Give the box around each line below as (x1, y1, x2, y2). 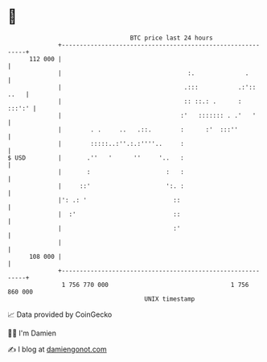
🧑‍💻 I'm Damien (7, 328, 57, 338)
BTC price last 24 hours (129, 34, 214, 42)
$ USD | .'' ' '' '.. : (7, 153, 184, 162)
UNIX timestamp (144, 294, 195, 303)
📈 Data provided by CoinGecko (7, 310, 113, 319)
